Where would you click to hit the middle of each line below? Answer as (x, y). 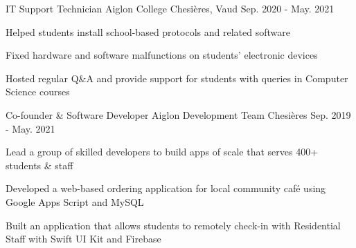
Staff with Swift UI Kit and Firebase (83, 239)
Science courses (38, 92)
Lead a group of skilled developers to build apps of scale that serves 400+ (162, 152)
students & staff (39, 165)
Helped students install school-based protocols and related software (148, 31)
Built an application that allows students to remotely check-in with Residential (173, 225)
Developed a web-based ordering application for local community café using (166, 188)
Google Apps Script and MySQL (75, 201)
